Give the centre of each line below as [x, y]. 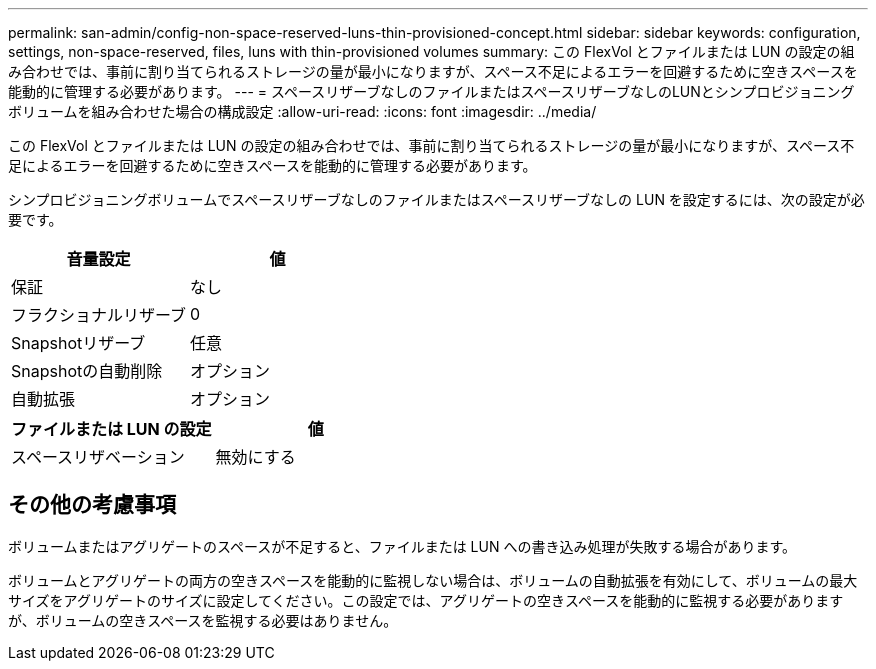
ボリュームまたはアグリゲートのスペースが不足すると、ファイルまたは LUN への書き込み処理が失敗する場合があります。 [402, 546]
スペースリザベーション [98, 457]
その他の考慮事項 [92, 505]
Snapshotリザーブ [78, 343]
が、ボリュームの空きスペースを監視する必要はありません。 [203, 620]
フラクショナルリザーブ [99, 315]
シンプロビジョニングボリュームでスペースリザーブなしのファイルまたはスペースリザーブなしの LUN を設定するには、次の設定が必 [436, 199]
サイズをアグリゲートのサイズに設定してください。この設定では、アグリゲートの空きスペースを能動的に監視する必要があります [426, 600]
